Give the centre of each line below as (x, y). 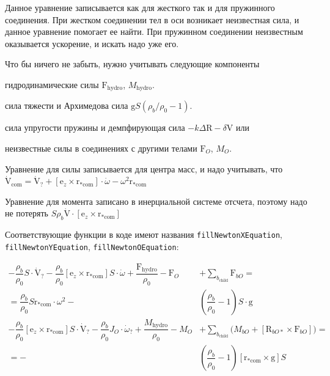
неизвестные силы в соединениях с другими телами (101, 148)
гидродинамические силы (52, 84)
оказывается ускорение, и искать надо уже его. (92, 43)
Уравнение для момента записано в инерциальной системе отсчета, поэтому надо (156, 201)
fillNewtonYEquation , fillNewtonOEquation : (92, 246)
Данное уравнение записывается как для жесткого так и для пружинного (140, 7)
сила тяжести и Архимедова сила (67, 105)
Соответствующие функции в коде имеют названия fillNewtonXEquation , (144, 234)
